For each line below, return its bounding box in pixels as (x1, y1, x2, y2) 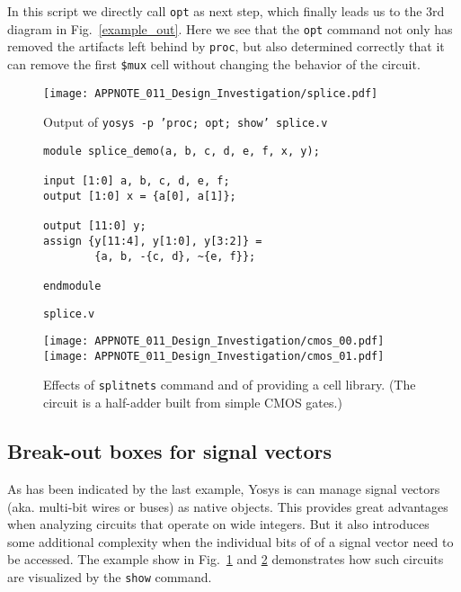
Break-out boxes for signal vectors (7, 437, 332, 465)
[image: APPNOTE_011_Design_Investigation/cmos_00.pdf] (43, 335, 385, 348)
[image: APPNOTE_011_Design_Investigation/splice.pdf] (43, 86, 378, 100)
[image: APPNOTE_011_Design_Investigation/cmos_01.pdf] (43, 349, 385, 363)
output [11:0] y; (43, 220, 146, 233)
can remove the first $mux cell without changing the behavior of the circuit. (7, 54, 421, 73)
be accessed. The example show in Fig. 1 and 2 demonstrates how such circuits (7, 550, 444, 569)
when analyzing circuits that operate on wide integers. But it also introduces (7, 515, 430, 534)
